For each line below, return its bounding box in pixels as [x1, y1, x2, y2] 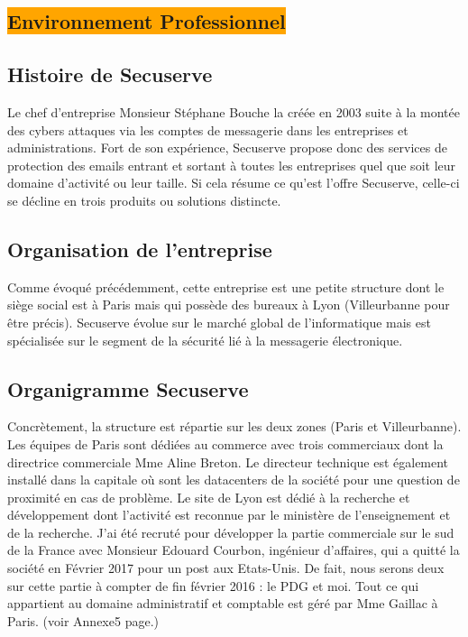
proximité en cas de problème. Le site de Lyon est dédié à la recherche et [7, 487, 410, 506]
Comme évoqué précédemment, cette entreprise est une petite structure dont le [7, 277, 445, 296]
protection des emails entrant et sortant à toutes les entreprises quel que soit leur [7, 155, 456, 174]
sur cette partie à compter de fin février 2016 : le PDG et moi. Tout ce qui [7, 576, 419, 595]
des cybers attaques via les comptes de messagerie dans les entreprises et [7, 120, 408, 139]
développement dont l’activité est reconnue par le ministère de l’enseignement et [7, 505, 451, 524]
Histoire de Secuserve [7, 60, 213, 88]
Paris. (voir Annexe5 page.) [7, 611, 159, 630]
